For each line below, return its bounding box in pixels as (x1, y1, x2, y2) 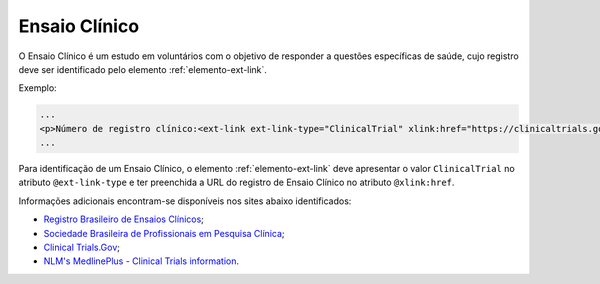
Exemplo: (18, 82, 57, 94)
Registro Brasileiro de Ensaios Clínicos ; (43, 213, 205, 225)
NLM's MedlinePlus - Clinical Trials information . (43, 255, 240, 267)
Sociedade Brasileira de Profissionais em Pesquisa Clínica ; (43, 227, 285, 239)
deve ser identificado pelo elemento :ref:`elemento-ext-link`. (18, 63, 267, 75)
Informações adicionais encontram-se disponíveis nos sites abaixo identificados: (18, 195, 352, 207)
